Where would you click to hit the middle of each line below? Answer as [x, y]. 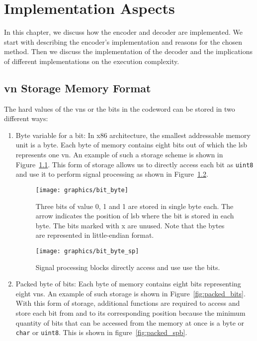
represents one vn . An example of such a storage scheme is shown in [119, 155]
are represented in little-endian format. [95, 235]
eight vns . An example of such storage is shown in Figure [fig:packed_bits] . [130, 293]
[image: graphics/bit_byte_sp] [87, 251]
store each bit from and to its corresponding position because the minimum [130, 312]
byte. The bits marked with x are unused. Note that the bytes [130, 225]
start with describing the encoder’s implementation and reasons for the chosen [123, 41]
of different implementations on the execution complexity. [92, 61]
